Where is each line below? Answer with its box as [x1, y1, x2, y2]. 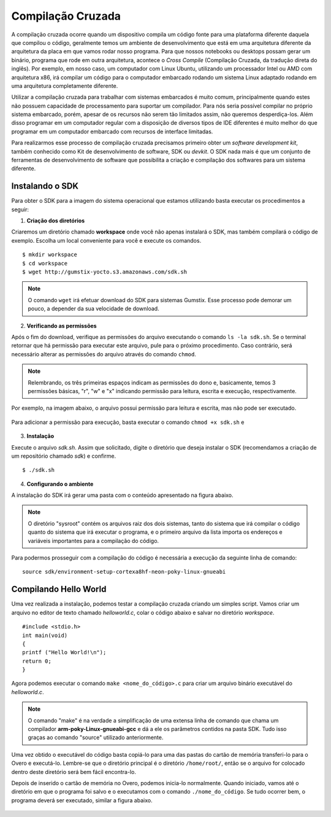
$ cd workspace [22, 260, 68, 267]
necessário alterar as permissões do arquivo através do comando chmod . [11, 350, 196, 358]
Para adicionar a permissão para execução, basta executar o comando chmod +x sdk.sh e [11, 418, 245, 426]
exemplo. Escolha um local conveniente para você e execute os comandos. [11, 237, 202, 244]
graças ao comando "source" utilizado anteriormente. [28, 734, 164, 741]
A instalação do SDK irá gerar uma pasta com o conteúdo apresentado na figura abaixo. [11, 491, 234, 499]
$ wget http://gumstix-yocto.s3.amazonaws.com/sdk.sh [22, 268, 187, 276]
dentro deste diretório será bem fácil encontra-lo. [11, 768, 136, 775]
